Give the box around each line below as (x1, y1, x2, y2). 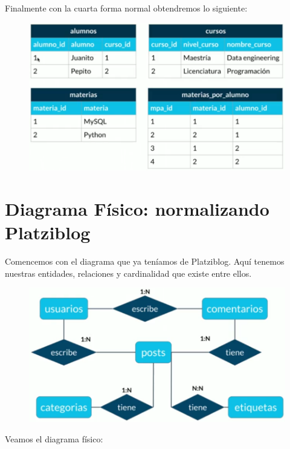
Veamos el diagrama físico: (5, 433, 103, 445)
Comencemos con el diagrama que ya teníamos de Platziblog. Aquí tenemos (5, 255, 285, 268)
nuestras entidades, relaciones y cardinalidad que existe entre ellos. (5, 266, 252, 279)
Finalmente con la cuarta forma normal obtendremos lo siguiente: (5, 2, 248, 14)
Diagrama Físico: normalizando (5, 196, 269, 221)
